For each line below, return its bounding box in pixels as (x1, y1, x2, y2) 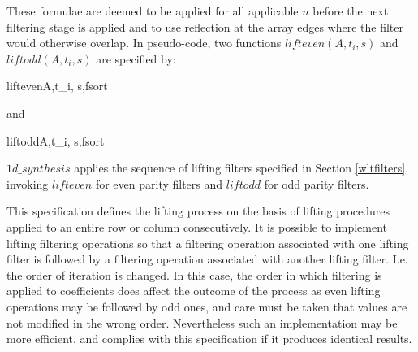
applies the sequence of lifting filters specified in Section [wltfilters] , (74, 159, 409, 176)
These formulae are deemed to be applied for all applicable (6, 2, 299, 19)
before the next (312, 2, 389, 19)
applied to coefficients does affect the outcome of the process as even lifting (6, 282, 381, 299)
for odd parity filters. (264, 175, 369, 192)
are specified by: (96, 50, 176, 67)
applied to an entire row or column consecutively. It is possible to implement (6, 218, 388, 235)
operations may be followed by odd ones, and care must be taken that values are (6, 298, 407, 315)
